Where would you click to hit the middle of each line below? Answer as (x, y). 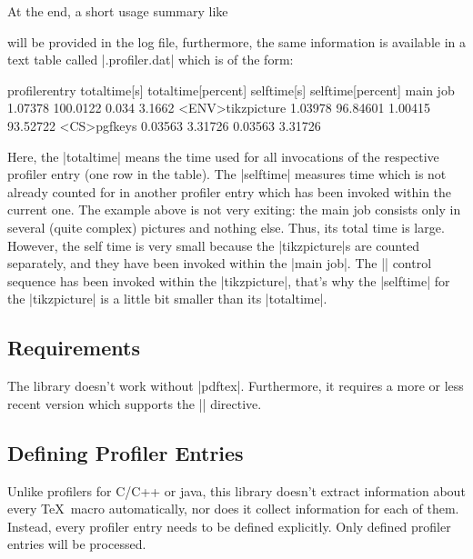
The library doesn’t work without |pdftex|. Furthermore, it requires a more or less (236, 386)
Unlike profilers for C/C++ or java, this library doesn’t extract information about (236, 490)
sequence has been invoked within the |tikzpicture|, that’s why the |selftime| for (229, 280)
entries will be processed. (77, 544)
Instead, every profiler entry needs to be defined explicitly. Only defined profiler (229, 526)
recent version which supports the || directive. (135, 403)
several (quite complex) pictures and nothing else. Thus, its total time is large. (226, 227)
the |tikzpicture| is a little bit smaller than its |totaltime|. (167, 299)
